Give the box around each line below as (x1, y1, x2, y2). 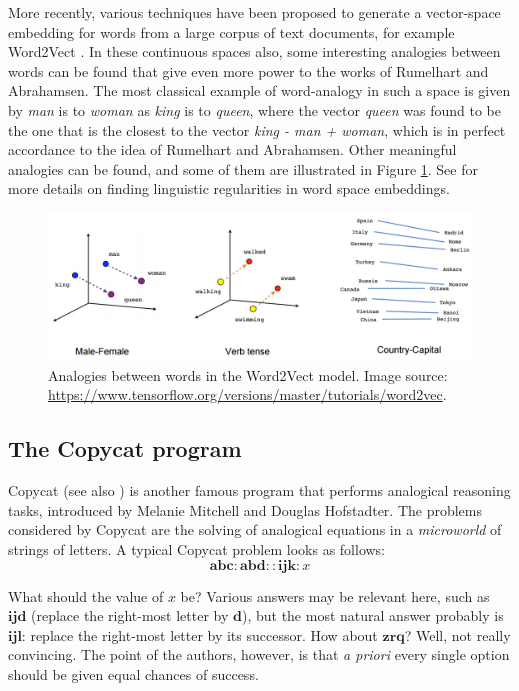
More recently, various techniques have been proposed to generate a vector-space (8, 2, 501, 22)
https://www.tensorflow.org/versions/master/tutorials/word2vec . (48, 384, 447, 405)
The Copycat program (8, 433, 242, 464)
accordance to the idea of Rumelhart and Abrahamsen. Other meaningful (8, 139, 457, 160)
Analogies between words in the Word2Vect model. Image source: (48, 364, 448, 385)
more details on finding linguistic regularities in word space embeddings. (8, 178, 450, 199)
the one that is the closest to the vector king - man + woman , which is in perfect (8, 119, 506, 140)
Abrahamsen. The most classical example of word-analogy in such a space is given (8, 80, 511, 101)
